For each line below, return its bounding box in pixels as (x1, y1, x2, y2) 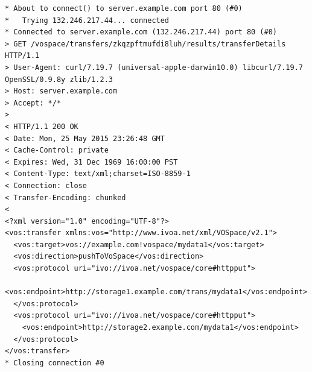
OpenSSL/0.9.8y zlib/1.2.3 (5, 75, 113, 84)
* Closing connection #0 (5, 358, 104, 367)
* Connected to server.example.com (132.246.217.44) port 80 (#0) (5, 28, 278, 37)
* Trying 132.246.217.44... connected (5, 16, 170, 25)
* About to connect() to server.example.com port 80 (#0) (5, 4, 243, 13)
